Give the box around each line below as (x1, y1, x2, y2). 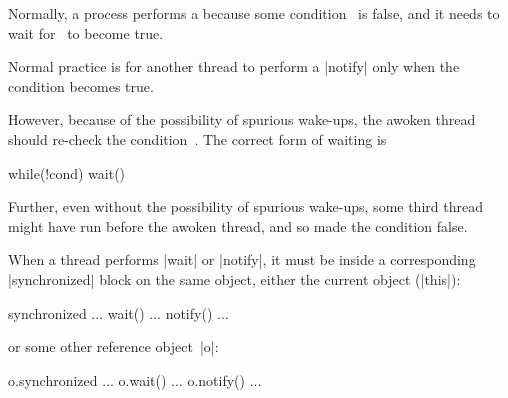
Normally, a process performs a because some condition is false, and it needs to (8, 3, 500, 23)
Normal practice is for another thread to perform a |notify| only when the (8, 56, 460, 77)
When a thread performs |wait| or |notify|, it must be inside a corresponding (8, 249, 476, 270)
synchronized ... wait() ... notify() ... (8, 302, 229, 323)
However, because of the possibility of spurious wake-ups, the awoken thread (8, 109, 476, 130)
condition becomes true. (8, 75, 154, 96)
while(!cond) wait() (8, 162, 126, 183)
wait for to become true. (8, 22, 164, 43)
